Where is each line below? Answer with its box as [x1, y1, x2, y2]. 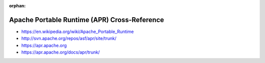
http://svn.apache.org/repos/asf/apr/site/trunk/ [21, 35, 117, 41]
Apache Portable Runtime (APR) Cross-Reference [9, 15, 164, 24]
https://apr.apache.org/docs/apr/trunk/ [21, 49, 100, 55]
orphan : [9, 3, 26, 8]
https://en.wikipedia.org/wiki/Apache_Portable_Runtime [21, 29, 134, 34]
